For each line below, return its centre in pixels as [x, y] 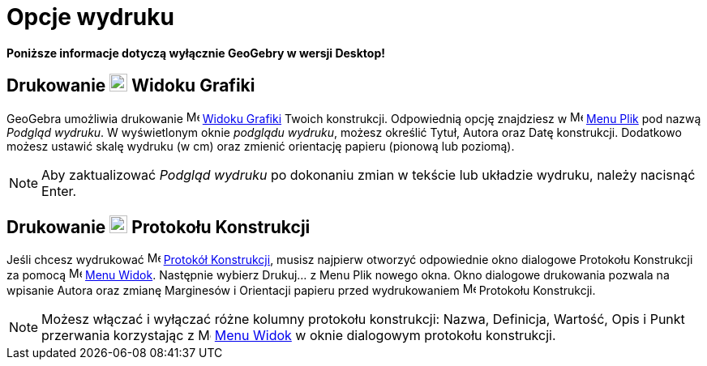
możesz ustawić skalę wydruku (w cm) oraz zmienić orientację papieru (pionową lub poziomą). [261, 146]
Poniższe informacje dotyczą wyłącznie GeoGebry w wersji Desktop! [196, 53]
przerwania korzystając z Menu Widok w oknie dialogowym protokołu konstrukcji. [299, 336]
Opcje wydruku [90, 17]
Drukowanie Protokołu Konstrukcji [159, 228]
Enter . [59, 191]
